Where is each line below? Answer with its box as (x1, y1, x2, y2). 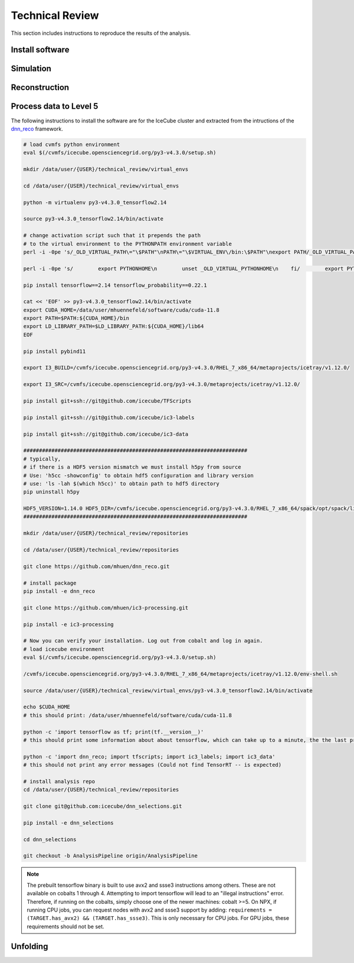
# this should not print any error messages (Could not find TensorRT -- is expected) (23, 761, 282, 769)
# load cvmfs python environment (23, 141, 120, 148)
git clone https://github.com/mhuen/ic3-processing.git (23, 604, 189, 611)
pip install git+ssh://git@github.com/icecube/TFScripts (23, 397, 192, 404)
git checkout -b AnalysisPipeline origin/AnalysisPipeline (23, 852, 198, 860)
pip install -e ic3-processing (23, 621, 114, 628)
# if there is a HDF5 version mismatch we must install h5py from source (23, 464, 241, 471)
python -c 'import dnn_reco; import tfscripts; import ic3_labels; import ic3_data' (23, 753, 276, 760)
